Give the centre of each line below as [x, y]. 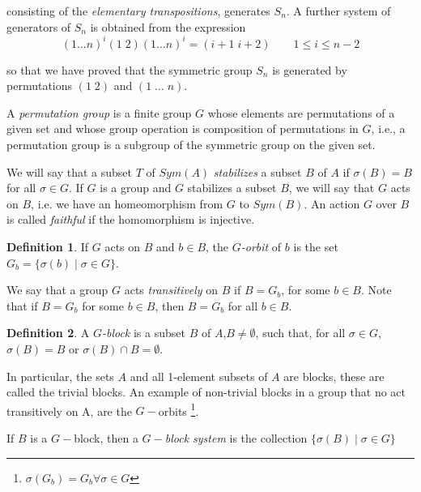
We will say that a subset [69, 171]
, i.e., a [388, 128]
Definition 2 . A [48, 333]
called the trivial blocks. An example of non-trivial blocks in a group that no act [206, 392]
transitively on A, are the [69, 411]
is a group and [136, 188]
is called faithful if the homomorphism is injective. [131, 219]
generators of [39, 26]
